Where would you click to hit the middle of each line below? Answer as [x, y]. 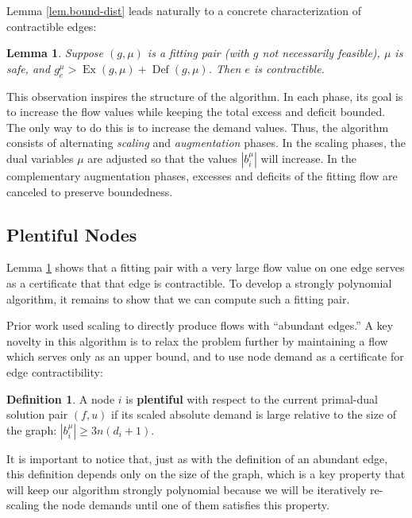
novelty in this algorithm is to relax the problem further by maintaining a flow [197, 340]
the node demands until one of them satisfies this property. [186, 505]
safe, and [29, 68]
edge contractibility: [55, 371]
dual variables [40, 158]
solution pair [37, 414]
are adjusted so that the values [162, 158]
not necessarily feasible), [321, 53]
